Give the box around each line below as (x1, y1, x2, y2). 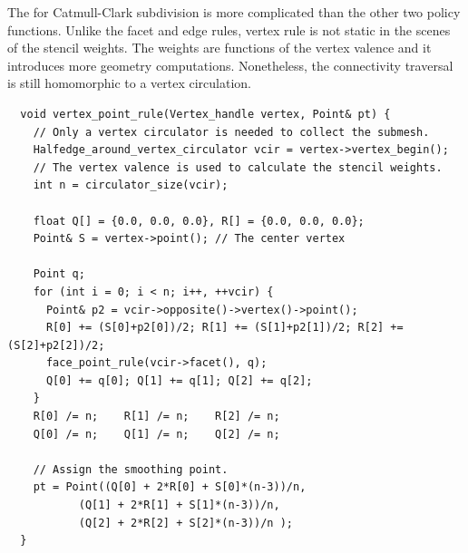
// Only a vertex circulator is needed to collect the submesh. (33, 125, 430, 139)
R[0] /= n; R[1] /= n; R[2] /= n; (33, 410, 280, 423)
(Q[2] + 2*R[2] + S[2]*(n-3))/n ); (78, 516, 293, 529)
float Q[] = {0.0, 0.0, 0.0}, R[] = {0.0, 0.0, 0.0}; (33, 214, 365, 228)
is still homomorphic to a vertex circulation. (7, 73, 251, 92)
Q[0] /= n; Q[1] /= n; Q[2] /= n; (33, 427, 280, 441)
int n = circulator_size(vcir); (33, 179, 229, 192)
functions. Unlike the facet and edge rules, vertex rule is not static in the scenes (7, 20, 451, 39)
